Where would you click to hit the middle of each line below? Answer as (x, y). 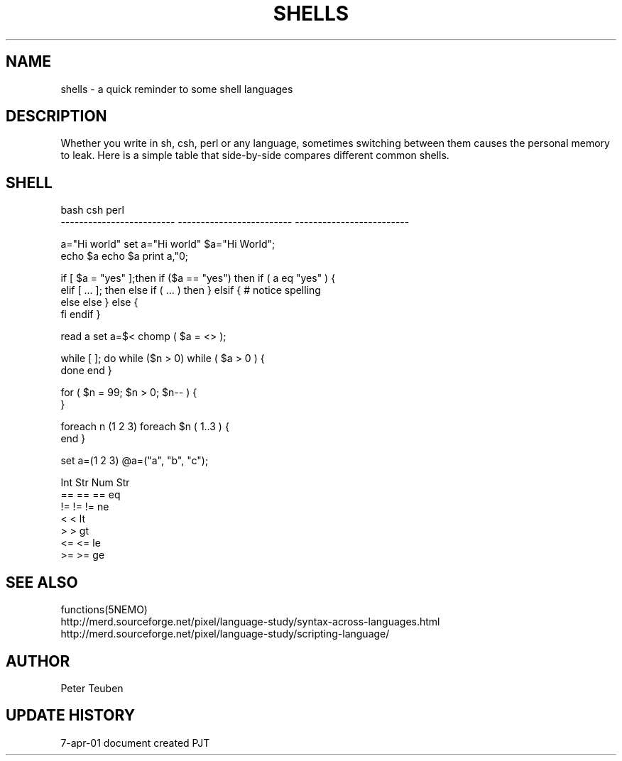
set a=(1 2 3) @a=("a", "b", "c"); (135, 461)
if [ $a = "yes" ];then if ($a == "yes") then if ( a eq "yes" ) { (198, 278)
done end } (86, 371)
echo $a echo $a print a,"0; (124, 256)
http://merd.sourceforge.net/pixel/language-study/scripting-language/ (225, 634)
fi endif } (81, 314)
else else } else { (99, 302)
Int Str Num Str (95, 483)
